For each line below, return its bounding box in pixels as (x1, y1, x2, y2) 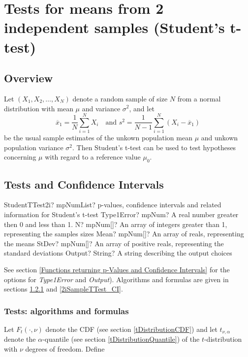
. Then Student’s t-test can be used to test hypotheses (72, 142, 236, 152)
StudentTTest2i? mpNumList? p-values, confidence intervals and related (4, 199, 221, 210)
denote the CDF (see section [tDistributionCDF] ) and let (45, 324, 217, 334)
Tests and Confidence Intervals (4, 176, 164, 192)
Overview (4, 70, 53, 86)
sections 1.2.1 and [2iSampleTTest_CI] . (4, 284, 123, 294)
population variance (4, 142, 63, 152)
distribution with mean (4, 103, 73, 113)
